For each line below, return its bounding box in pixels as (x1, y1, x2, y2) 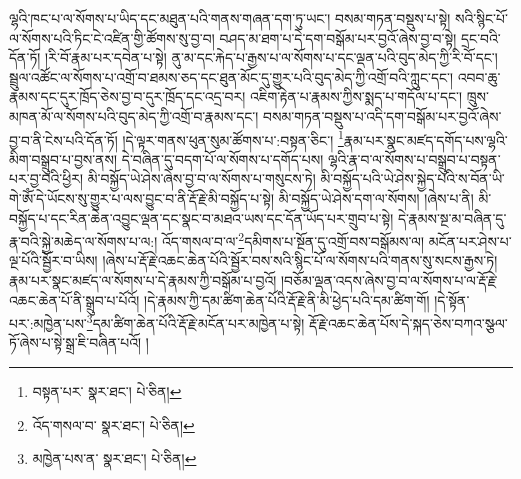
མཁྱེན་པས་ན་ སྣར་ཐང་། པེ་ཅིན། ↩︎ (32, 448, 197, 469)
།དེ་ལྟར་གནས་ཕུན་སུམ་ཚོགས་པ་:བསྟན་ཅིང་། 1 (122, 126, 344, 150)
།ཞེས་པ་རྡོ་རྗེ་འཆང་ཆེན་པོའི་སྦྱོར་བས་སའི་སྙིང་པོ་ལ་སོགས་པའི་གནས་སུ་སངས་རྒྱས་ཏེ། (102, 250, 498, 271)
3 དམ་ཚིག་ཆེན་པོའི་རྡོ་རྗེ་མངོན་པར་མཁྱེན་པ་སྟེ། (86, 310, 305, 333)
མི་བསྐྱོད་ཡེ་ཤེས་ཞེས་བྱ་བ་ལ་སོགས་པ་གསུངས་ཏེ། (87, 168, 316, 189)
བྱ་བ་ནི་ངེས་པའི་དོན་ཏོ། (9, 129, 118, 150)
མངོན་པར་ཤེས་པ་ (428, 230, 512, 251)
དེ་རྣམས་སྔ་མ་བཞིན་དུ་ (397, 207, 507, 228)
